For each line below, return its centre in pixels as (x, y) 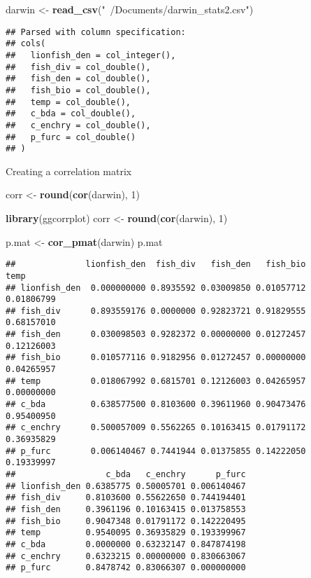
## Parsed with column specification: (96, 32)
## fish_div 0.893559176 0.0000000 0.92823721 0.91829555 (156, 311)
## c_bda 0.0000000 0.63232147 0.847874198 (126, 544)
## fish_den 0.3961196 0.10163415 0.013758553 (126, 509)
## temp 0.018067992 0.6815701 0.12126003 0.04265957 (156, 381)
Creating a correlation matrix (69, 171)
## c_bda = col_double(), (71, 114)
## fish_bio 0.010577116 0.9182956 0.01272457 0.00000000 (156, 358)
